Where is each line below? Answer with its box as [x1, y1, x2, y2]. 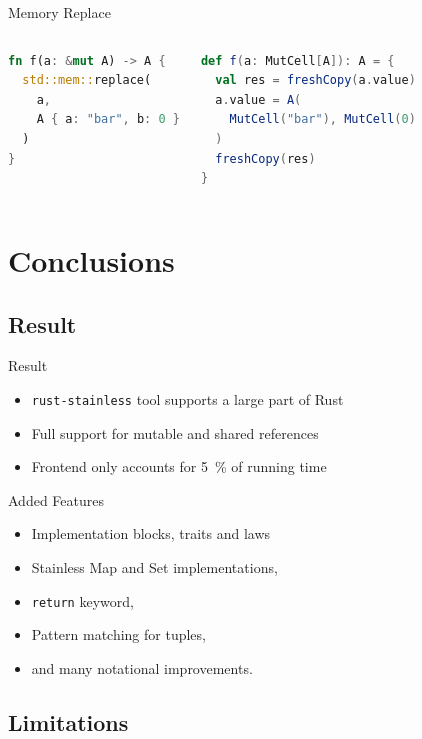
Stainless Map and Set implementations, [31, 556, 278, 577]
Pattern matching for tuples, [31, 624, 206, 645]
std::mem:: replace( [22, 73, 152, 88]
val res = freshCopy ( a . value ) [215, 73, 416, 88]
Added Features [8, 489, 104, 510]
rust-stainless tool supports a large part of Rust [31, 388, 344, 409]
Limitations [8, 706, 129, 737]
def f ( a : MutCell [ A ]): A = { [200, 53, 395, 68]
